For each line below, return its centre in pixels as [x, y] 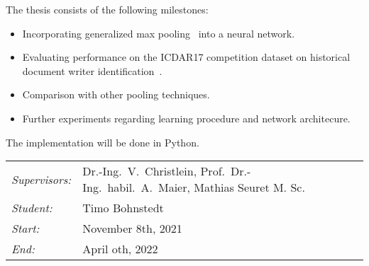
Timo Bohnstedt [123, 208]
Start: [26, 229]
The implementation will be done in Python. [103, 142]
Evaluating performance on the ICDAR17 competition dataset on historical [186, 57]
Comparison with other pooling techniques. [116, 94]
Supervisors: [42, 179]
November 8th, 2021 [132, 229]
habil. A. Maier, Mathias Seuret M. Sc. [206, 187]
